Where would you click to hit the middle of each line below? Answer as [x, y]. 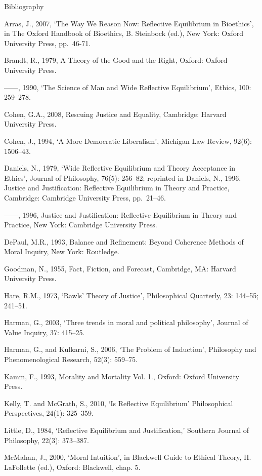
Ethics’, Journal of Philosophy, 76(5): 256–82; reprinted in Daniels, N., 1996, [123, 177]
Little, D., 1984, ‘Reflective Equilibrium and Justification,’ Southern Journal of [127, 430]
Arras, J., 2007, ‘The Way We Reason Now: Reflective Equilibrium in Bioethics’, [129, 23]
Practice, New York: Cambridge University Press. [81, 225]
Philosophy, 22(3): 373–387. [47, 440]
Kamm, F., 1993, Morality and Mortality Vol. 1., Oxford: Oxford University [122, 376]
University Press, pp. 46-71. [48, 43]
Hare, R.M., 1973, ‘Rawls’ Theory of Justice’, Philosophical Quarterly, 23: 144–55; [132, 295]
